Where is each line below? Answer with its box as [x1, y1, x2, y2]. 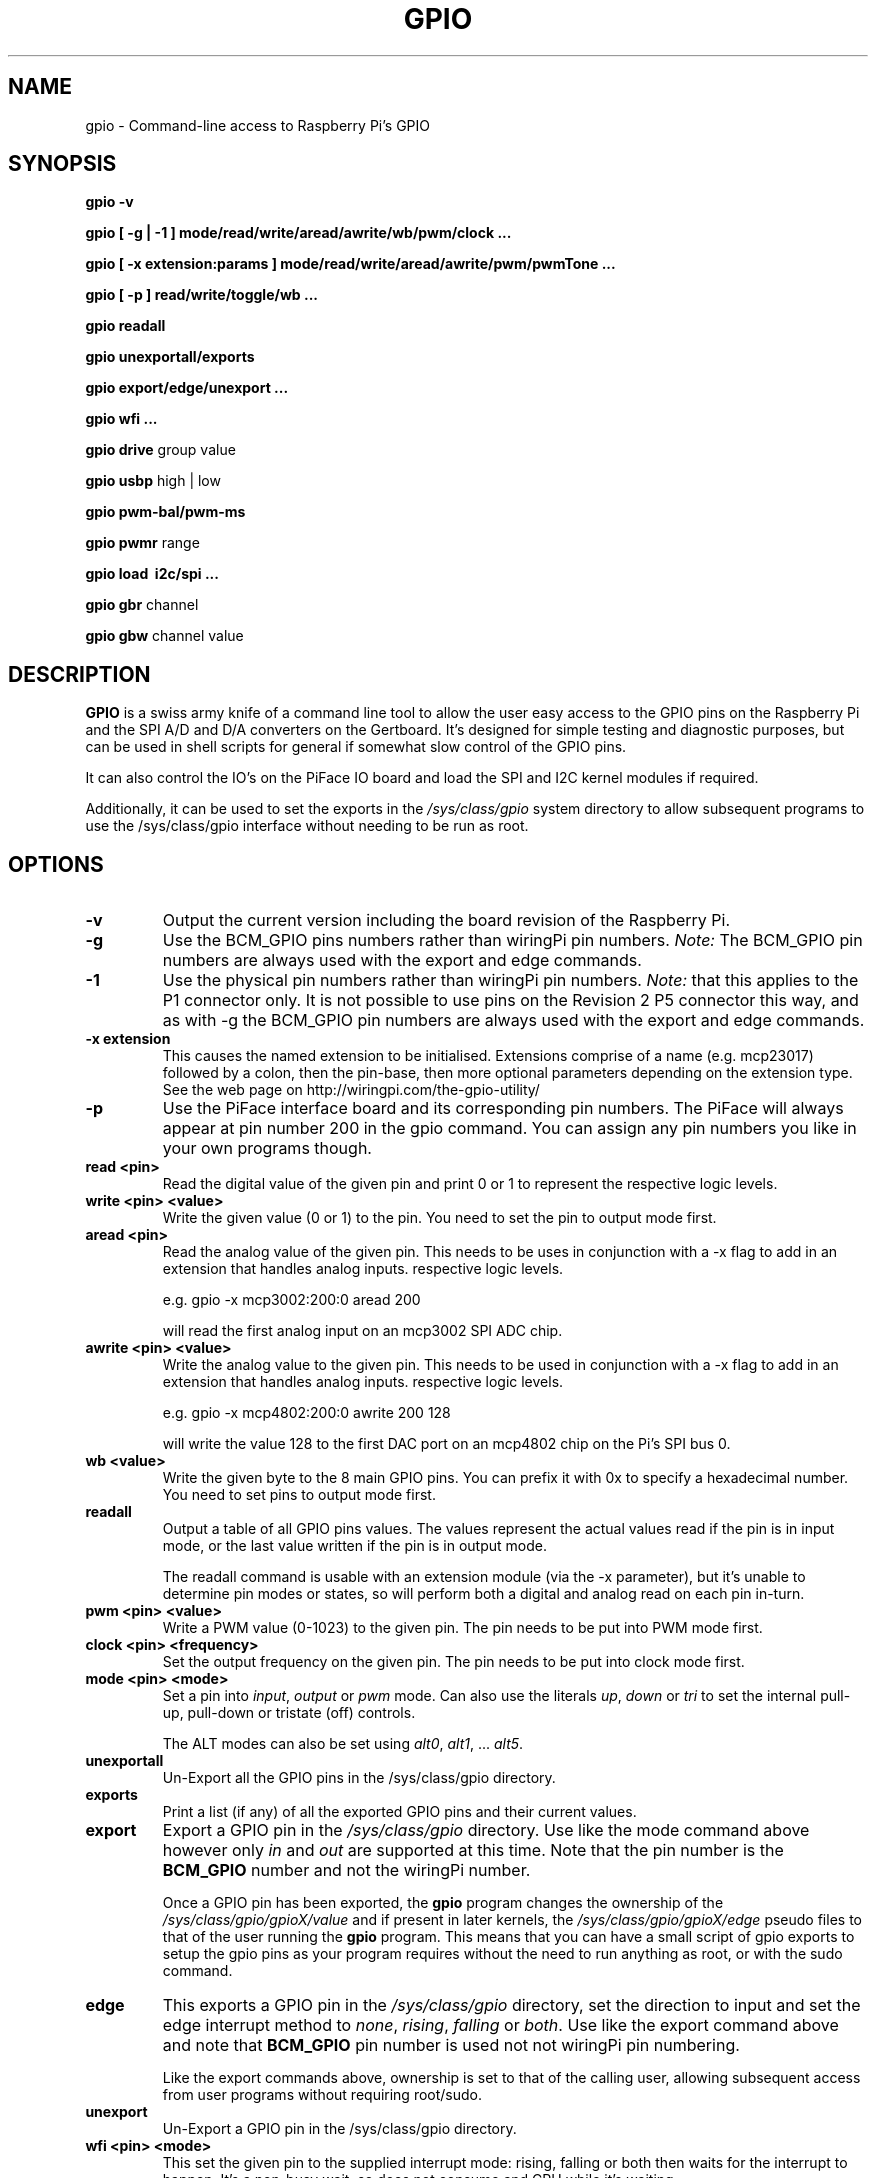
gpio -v [85, 193, 134, 211]
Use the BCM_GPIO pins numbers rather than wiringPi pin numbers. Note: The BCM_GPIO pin [162, 930, 863, 951]
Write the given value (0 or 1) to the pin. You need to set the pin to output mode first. [162, 1209, 717, 1227]
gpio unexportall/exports [85, 348, 255, 366]
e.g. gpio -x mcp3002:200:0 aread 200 [162, 1291, 421, 1309]
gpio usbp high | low [85, 472, 221, 490]
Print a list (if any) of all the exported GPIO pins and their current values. [162, 1803, 637, 1821]
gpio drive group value [85, 441, 236, 459]
